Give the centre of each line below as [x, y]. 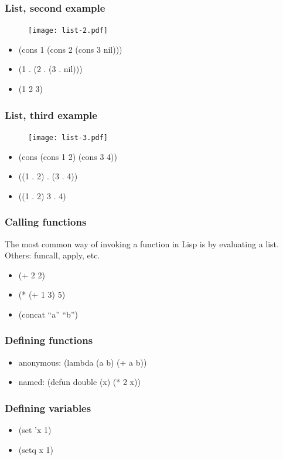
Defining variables [48, 408]
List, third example [51, 115]
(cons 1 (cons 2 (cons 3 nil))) [70, 49]
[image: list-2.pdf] [68, 31]
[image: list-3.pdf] [68, 137]
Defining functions [49, 340]
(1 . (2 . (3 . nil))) [50, 69]
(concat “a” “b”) [48, 314]
